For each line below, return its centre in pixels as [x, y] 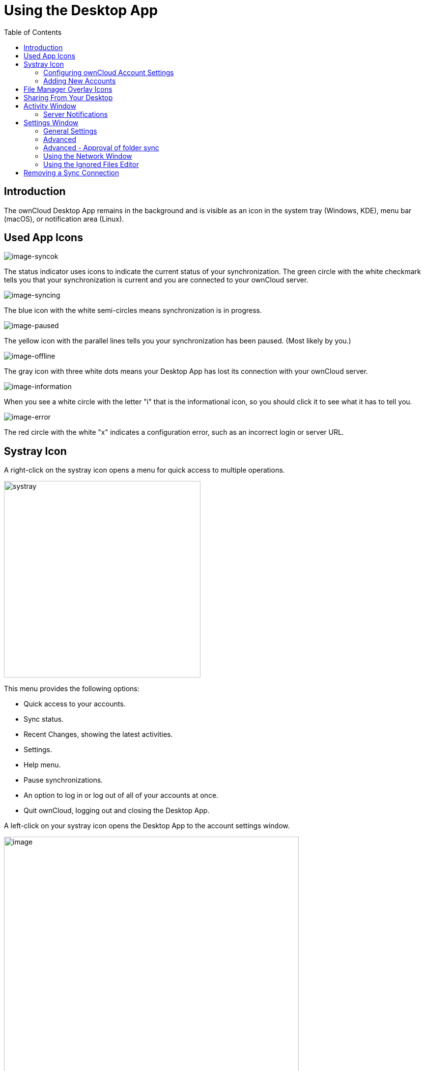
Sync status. [44, 719]
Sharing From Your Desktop [68, 97]
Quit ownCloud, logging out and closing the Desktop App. [117, 811]
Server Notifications [76, 114]
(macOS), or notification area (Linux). [64, 219]
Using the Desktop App [81, 10]
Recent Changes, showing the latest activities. [98, 734]
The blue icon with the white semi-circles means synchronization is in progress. [133, 310]
